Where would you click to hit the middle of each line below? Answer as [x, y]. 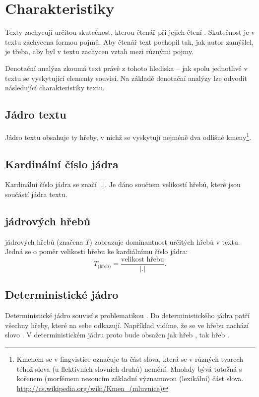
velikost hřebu [142, 259]
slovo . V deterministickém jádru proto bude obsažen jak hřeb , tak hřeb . [117, 335]
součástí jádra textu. [36, 194]
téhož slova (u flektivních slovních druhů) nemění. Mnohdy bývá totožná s [129, 368]
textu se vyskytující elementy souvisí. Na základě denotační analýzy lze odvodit [126, 78]
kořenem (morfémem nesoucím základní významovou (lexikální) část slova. [130, 378]
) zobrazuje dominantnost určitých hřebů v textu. [165, 241]
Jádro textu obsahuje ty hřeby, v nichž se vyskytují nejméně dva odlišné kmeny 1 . [128, 136]
